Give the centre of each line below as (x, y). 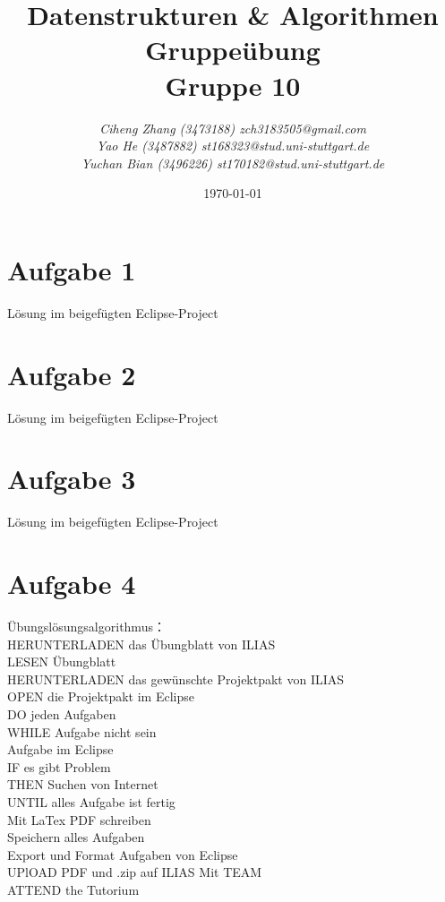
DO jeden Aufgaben (62, 713)
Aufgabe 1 (72, 269)
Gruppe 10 (233, 85)
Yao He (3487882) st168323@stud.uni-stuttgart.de (233, 146)
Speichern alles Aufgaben (76, 837)
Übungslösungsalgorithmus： (86, 626)
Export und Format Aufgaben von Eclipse (123, 854)
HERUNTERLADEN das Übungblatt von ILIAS (141, 644)
